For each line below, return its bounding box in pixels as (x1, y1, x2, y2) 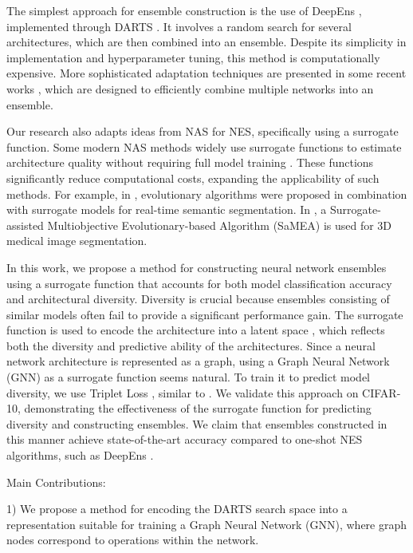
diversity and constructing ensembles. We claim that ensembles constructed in (6, 415, 387, 432)
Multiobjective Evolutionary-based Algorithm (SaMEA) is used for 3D (47, 216, 392, 233)
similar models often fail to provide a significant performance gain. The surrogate (6, 306, 403, 322)
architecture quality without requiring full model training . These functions (6, 154, 374, 171)
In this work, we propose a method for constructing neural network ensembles (6, 259, 387, 275)
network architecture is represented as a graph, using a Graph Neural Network (6, 353, 390, 369)
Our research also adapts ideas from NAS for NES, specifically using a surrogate (6, 123, 399, 140)
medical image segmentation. (6, 232, 147, 249)
